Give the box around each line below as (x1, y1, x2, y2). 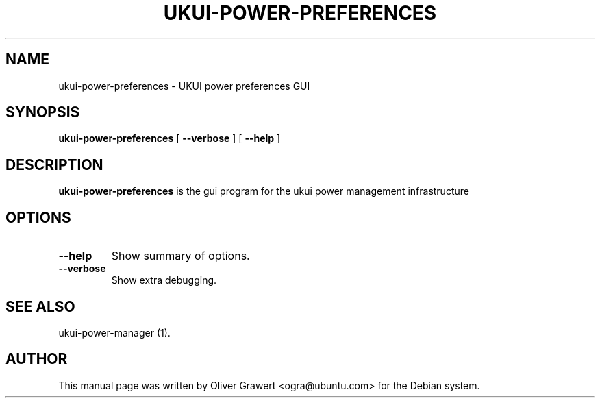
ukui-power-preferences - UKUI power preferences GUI (58, 80, 310, 92)
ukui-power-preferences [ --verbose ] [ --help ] (58, 132, 281, 145)
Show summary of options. (111, 249, 250, 263)
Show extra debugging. (111, 274, 217, 286)
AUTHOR (5, 350, 68, 368)
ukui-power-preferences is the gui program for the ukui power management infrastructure (58, 185, 469, 197)
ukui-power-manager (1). (58, 326, 171, 339)
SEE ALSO (5, 297, 75, 315)
